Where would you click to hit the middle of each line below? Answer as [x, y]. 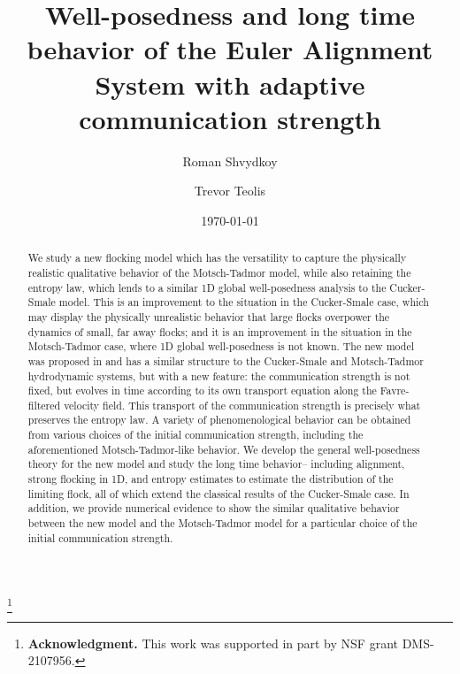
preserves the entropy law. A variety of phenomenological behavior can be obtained [219, 420]
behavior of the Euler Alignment [230, 49]
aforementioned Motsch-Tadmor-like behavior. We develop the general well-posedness [224, 449]
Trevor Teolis [230, 191]
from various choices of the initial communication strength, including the [195, 435]
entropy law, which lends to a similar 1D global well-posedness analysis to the [207, 287]
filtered [44, 405]
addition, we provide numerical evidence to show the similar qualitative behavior [214, 508]
